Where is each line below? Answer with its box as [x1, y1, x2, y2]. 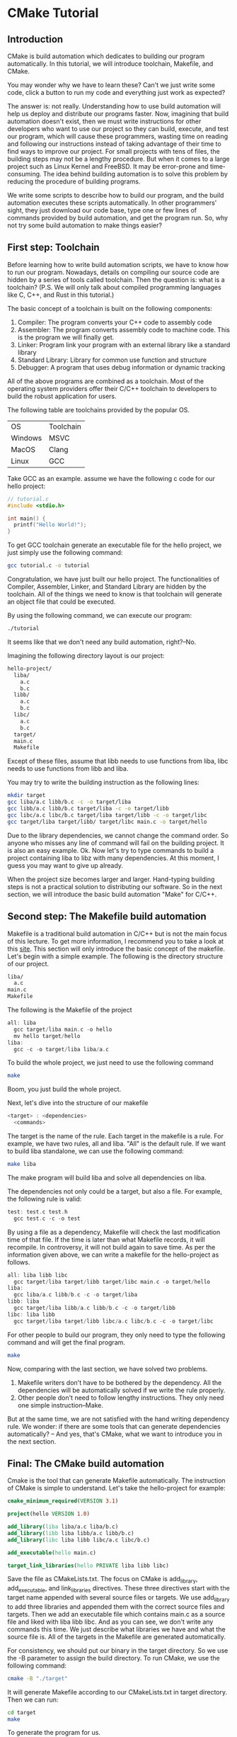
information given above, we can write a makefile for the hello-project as [7, 1250, 219, 1259]
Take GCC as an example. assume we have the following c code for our [7, 474, 216, 482]
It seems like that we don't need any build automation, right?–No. [7, 638, 197, 646]
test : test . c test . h [7, 1208, 69, 1216]
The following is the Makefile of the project [7, 1006, 132, 1014]
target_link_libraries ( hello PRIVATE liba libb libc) [7, 1562, 170, 1569]
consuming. [7, 170, 42, 178]
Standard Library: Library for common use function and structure [17, 356, 207, 364]
